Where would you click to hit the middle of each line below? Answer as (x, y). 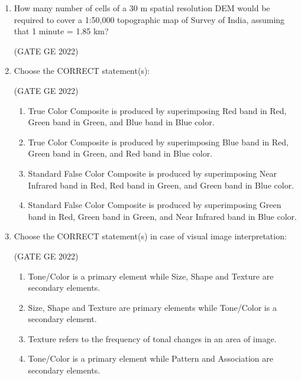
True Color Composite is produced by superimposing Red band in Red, (157, 110)
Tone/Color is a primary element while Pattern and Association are (150, 358)
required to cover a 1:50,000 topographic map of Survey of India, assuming (149, 19)
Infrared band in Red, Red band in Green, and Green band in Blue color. (161, 185)
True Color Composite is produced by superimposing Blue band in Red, (158, 142)
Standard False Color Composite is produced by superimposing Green (155, 205)
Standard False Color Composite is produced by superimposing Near (153, 173)
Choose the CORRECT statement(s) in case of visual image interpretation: (150, 236)
